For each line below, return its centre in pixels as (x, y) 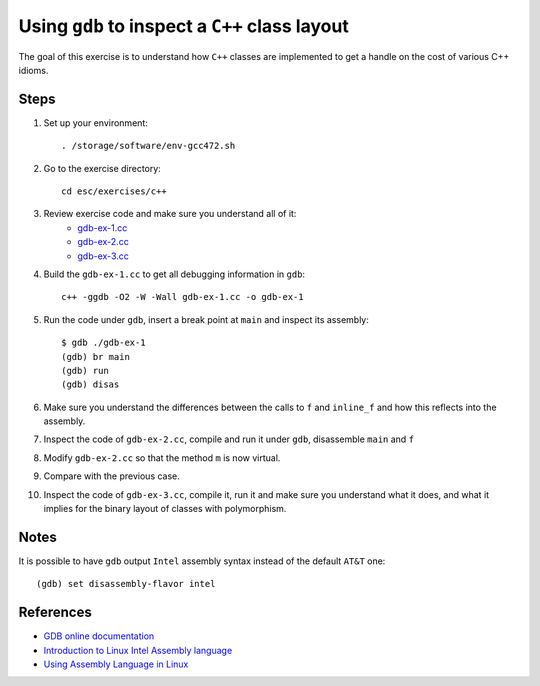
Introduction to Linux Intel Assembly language (138, 650)
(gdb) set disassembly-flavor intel (126, 584)
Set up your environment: (96, 122)
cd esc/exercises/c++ (114, 191)
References (55, 612)
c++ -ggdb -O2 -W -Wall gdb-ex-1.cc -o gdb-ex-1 (182, 297)
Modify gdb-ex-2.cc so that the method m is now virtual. (162, 457)
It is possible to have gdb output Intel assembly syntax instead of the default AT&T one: (202, 561)
